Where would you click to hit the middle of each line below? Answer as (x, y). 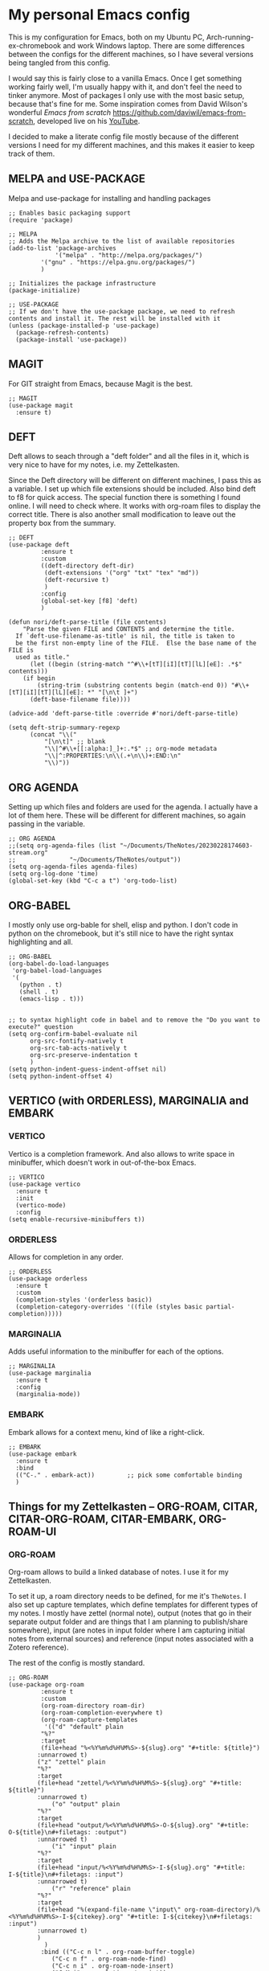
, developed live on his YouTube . (87, 121)
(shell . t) (39, 992)
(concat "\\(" (53, 735)
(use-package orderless (48, 1278)
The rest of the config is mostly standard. (77, 1663)
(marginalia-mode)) (48, 1395)
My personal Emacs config (99, 15)
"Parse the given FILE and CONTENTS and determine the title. (129, 629)
